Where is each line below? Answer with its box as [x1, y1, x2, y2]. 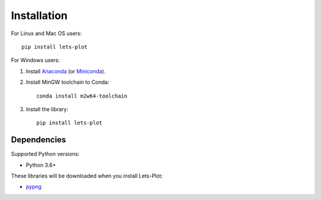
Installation [11, 9, 68, 22]
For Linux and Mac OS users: [11, 30, 82, 37]
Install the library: [26, 105, 68, 112]
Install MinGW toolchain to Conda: [26, 79, 109, 86]
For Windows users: [11, 57, 60, 64]
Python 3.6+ [26, 161, 56, 168]
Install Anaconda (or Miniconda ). [26, 67, 106, 74]
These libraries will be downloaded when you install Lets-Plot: [11, 172, 163, 179]
